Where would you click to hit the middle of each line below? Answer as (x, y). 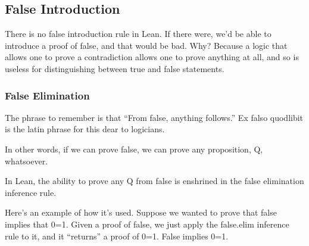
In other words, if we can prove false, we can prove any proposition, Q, (134, 149)
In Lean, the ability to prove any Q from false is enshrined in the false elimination (154, 181)
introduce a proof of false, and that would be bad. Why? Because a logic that (146, 45)
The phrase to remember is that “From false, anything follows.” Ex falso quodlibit (154, 117)
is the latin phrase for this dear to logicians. (85, 129)
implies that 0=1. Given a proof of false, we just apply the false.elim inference (147, 224)
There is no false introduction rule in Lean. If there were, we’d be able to (138, 34)
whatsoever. (26, 161)
